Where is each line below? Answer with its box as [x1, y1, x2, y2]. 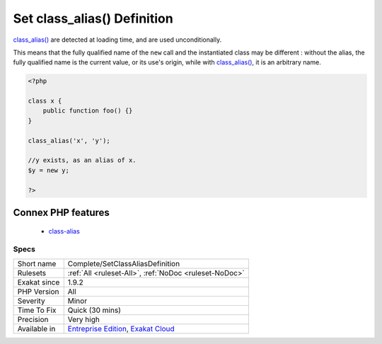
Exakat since [17, 277, 60, 287]
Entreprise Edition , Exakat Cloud [67, 323, 175, 333]
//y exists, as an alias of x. [28, 156, 137, 164]
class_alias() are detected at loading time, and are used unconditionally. [13, 35, 222, 44]
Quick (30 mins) [67, 305, 122, 315]
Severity [17, 296, 45, 306]
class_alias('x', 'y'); [28, 137, 111, 144]
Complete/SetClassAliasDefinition [67, 258, 180, 268]
